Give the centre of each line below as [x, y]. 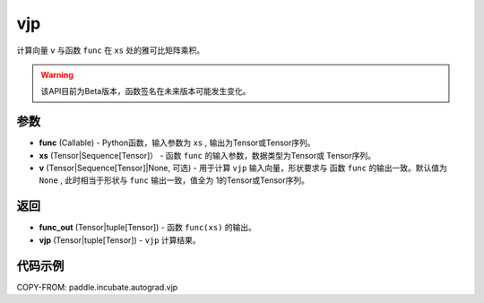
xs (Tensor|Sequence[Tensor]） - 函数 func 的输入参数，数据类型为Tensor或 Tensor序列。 [207, 155]
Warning [57, 74]
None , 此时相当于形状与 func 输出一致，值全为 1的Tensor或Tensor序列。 [174, 180]
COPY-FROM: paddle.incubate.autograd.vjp [97, 287]
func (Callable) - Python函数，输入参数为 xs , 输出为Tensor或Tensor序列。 [177, 143]
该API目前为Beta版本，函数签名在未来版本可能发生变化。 [146, 91]
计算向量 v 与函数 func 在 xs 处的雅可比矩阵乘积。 [111, 50]
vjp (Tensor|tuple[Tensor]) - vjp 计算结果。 [120, 240]
